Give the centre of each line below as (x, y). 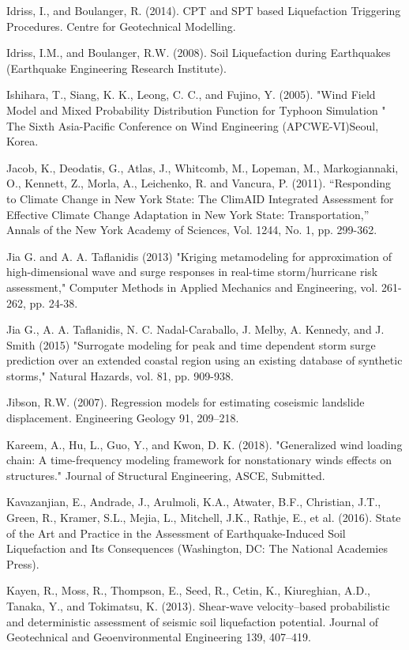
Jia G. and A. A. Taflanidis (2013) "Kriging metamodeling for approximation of (199, 256)
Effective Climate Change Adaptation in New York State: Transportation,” (188, 214)
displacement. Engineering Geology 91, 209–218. (123, 418)
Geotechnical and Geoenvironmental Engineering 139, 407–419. (159, 637)
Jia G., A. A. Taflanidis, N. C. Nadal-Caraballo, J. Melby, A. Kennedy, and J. (195, 329)
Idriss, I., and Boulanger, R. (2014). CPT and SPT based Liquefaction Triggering (204, 10)
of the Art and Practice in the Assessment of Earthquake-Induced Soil (176, 533)
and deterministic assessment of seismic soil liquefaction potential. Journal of (193, 621)
